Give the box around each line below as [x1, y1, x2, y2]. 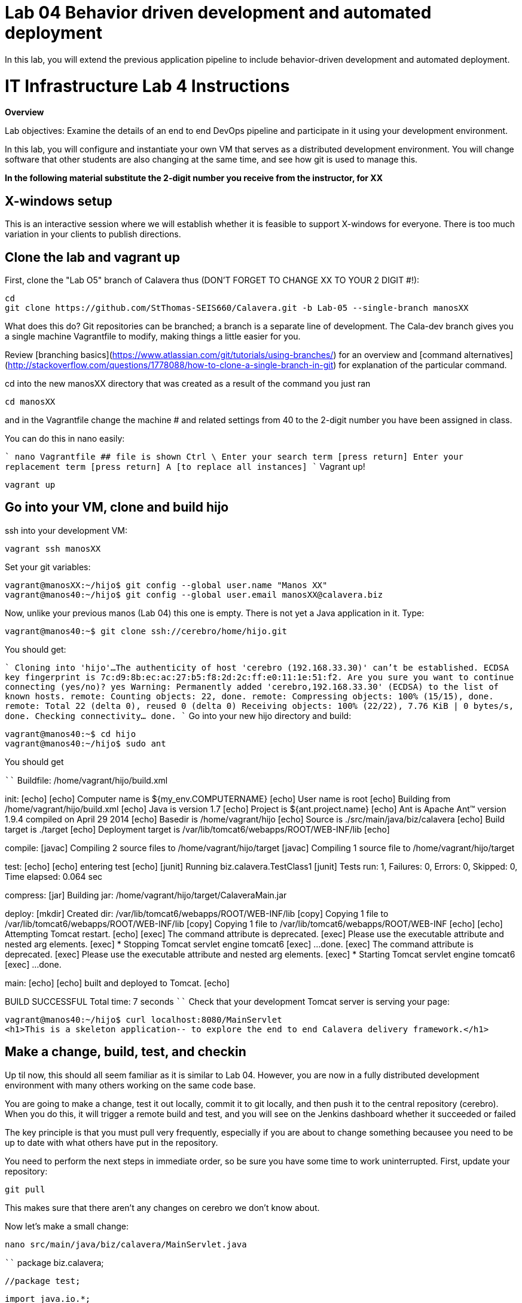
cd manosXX [5, 396, 56, 406]
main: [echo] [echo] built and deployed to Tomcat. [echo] [5, 977, 230, 988]
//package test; [5, 1276, 81, 1286]
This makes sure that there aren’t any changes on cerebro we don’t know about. [5, 1202, 320, 1213]
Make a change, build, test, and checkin [5, 1044, 246, 1060]
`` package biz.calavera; [5, 1257, 104, 1268]
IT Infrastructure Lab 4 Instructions [5, 75, 290, 96]
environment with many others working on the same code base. [5, 1079, 256, 1090]
